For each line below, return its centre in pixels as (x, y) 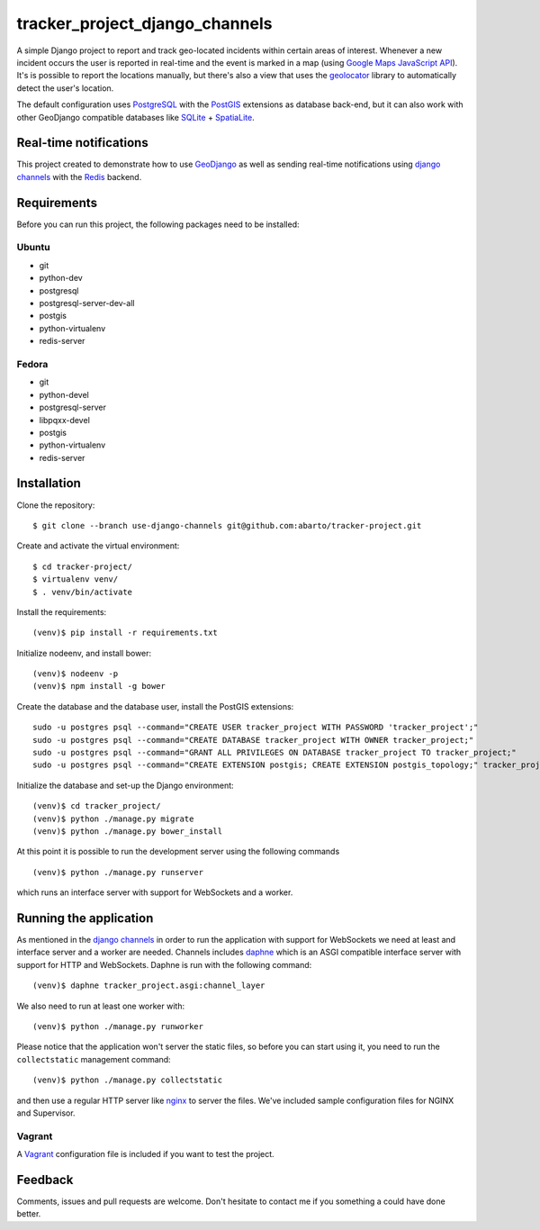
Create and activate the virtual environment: (98, 546)
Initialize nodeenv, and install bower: (84, 653)
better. (29, 1214)
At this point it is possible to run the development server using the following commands (178, 852)
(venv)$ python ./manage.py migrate (113, 818)
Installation (49, 483)
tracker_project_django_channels (144, 23)
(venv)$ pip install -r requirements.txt (125, 633)
